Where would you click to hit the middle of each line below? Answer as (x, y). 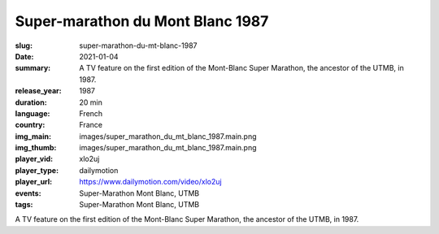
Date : (24, 56)
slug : (24, 45)
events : (28, 193)
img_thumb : (36, 148)
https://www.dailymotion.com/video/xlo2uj (151, 182)
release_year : (39, 91)
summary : (33, 68)
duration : (31, 102)
